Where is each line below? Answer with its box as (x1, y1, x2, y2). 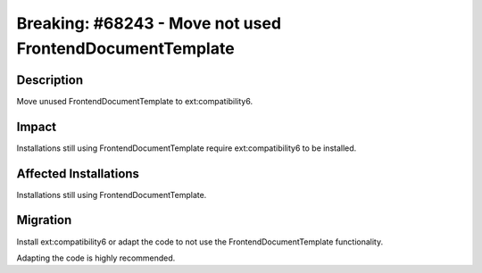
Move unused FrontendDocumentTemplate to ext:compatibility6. (16, 95, 253, 106)
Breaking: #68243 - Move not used (16, 13, 281, 33)
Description (16, 72, 84, 87)
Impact (16, 119, 57, 134)
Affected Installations (16, 166, 140, 181)
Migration (16, 212, 72, 227)
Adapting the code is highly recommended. (16, 252, 176, 263)
